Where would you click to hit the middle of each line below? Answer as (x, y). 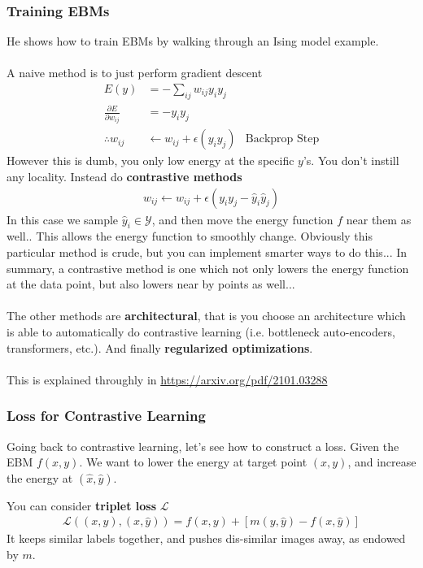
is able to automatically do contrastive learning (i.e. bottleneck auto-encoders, (201, 331)
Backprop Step (282, 139)
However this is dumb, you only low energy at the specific (150, 160)
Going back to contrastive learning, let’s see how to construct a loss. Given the (203, 446)
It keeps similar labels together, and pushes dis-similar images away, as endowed (206, 538)
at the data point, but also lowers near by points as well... (151, 284)
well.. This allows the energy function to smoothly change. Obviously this (190, 236)
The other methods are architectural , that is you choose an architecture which (206, 316)
